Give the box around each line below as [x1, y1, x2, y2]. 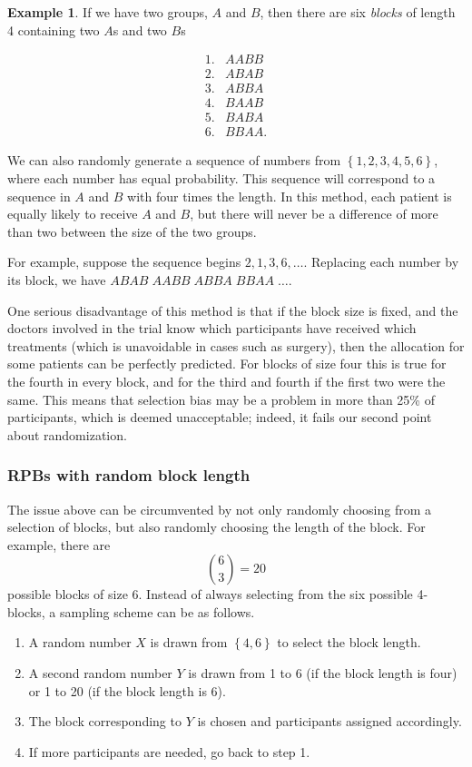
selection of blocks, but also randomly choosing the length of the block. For [7, 517, 426, 536]
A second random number [28, 664, 172, 683]
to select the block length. [277, 633, 421, 652]
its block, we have [7, 270, 106, 289]
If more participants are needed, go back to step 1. [28, 742, 310, 761]
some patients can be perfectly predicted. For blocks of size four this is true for [7, 354, 447, 373]
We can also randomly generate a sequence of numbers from [7, 151, 341, 170]
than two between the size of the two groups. [7, 221, 257, 241]
